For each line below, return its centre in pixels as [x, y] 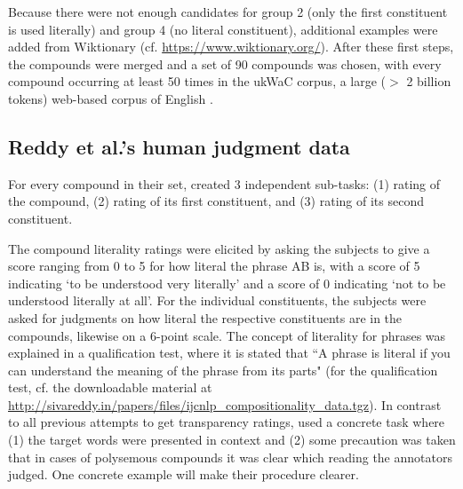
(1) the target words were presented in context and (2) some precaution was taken [232, 440]
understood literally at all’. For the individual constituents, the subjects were [217, 300]
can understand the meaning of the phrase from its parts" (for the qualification [223, 370]
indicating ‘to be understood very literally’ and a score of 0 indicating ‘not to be [227, 283]
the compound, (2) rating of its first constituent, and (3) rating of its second [216, 201]
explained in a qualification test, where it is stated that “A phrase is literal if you [229, 353]
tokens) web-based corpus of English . [111, 98]
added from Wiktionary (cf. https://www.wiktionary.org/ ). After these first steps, [231, 47]
